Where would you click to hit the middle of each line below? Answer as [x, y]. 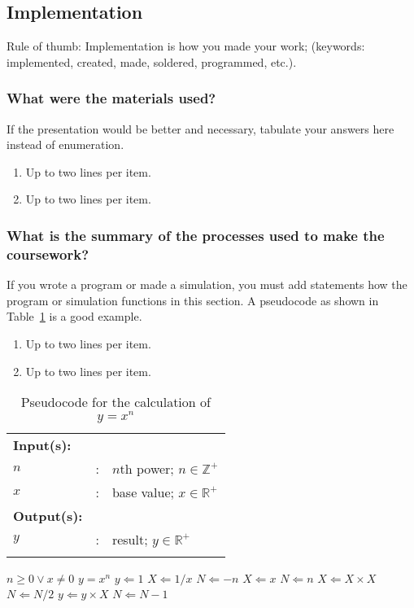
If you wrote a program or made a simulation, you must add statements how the [207, 284]
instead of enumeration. [65, 144]
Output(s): [48, 515]
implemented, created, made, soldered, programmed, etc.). [152, 61]
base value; [143, 492]
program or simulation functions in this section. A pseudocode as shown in [193, 300]
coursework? [48, 254]
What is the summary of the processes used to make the [196, 235]
